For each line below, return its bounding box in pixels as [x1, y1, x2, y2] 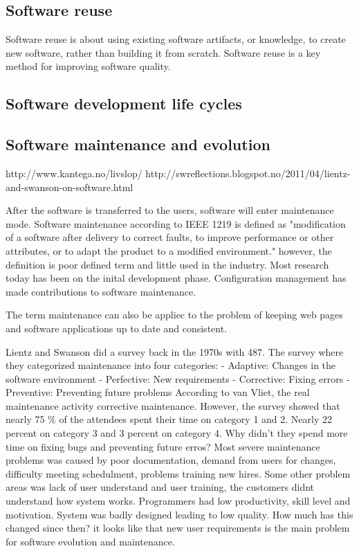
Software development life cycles [6, 93, 242, 114]
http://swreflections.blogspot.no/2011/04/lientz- [145, 165, 351, 180]
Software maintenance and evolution [6, 134, 270, 155]
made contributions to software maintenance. [6, 284, 196, 298]
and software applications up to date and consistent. [6, 320, 228, 335]
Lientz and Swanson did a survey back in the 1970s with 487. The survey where [6, 344, 344, 359]
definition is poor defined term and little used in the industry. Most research [6, 257, 329, 271]
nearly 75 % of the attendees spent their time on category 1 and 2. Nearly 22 [6, 412, 332, 426]
